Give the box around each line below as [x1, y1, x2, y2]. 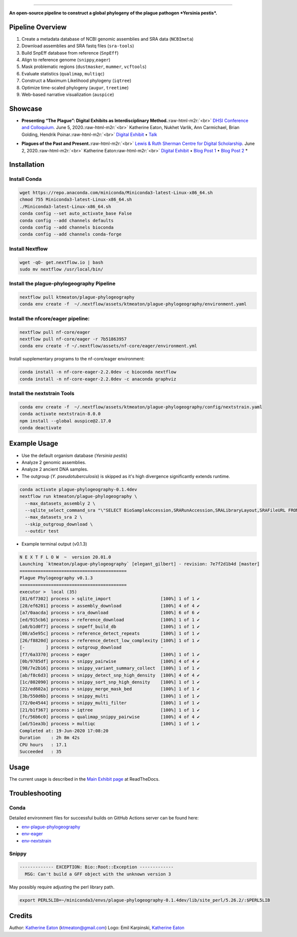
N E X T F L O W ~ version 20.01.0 [19, 554, 111, 560]
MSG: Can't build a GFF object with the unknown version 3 [25, 871, 171, 877]
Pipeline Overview [9, 23, 67, 31]
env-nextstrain [21, 838, 51, 844]
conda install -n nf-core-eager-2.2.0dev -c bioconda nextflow [19, 369, 177, 375]
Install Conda [9, 176, 42, 183]
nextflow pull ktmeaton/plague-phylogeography [19, 294, 135, 300]
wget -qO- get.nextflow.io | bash [19, 260, 103, 265]
